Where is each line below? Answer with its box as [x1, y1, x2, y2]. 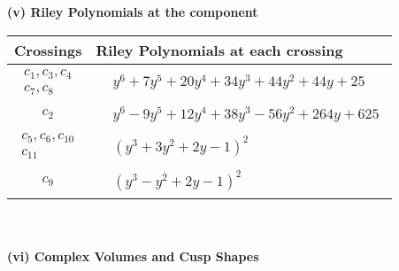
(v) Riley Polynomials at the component [7, 3, 258, 20]
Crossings [14, 39, 82, 60]
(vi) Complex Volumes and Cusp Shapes [7, 246, 259, 265]
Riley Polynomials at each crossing [96, 39, 343, 60]
